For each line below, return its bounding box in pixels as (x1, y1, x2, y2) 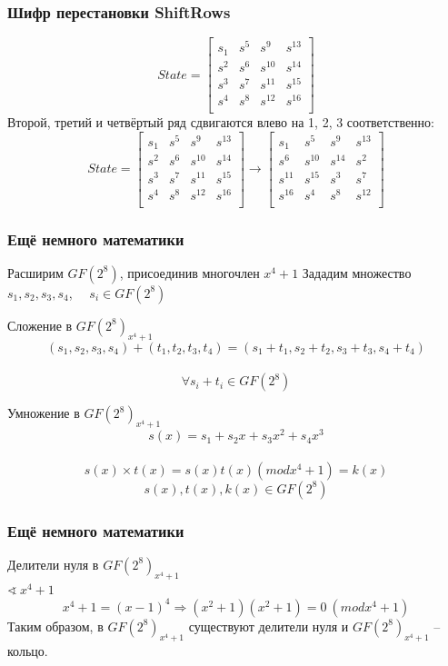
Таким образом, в (7, 616, 104, 635)
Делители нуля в (7, 554, 99, 573)
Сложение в (7, 315, 73, 334)
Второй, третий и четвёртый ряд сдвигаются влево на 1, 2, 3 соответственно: (7, 113, 434, 132)
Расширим (7, 263, 64, 282)
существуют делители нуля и (188, 616, 349, 635)
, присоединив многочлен (119, 263, 260, 282)
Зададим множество (302, 263, 412, 282)
